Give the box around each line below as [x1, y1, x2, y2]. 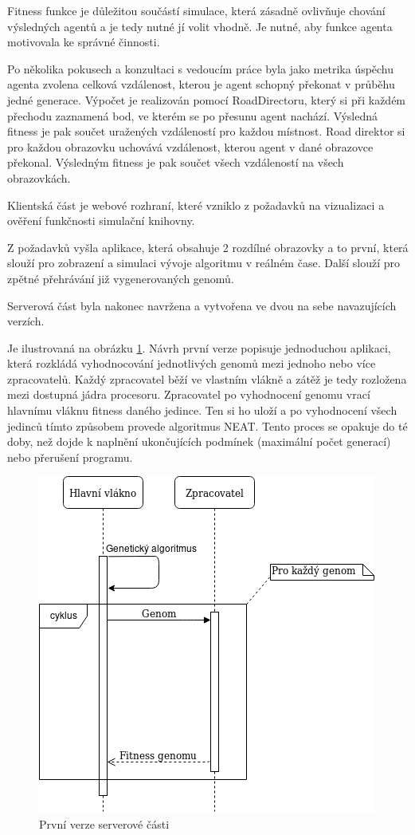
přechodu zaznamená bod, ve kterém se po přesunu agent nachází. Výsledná [7, 107, 378, 124]
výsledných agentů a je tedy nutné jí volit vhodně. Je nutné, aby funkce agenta [7, 18, 393, 34]
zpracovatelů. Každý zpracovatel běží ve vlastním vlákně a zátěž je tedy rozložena [7, 370, 407, 387]
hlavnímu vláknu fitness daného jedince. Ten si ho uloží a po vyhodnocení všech [7, 402, 397, 419]
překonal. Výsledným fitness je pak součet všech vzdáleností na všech [7, 154, 344, 171]
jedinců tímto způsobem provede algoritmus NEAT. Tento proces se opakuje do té [7, 417, 408, 434]
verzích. [7, 313, 45, 329]
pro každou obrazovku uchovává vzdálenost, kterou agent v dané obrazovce [7, 138, 374, 155]
